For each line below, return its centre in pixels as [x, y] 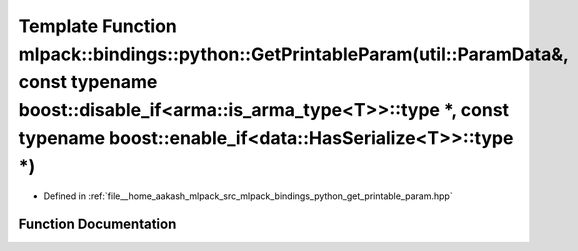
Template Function [97, 26]
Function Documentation [97, 224]
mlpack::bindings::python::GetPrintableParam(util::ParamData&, [293, 54]
